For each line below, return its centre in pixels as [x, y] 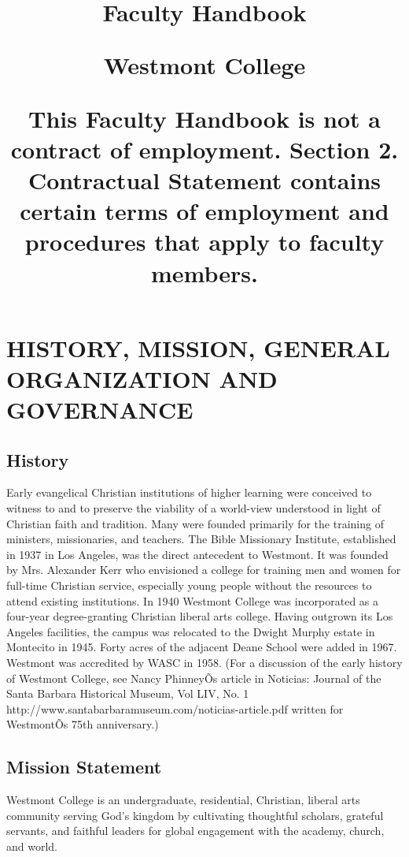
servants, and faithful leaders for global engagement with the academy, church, [195, 831]
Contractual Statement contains [204, 179]
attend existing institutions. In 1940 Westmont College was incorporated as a [193, 600]
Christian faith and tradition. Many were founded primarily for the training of [195, 523]
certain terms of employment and [204, 211]
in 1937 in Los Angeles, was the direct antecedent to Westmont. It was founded [197, 554]
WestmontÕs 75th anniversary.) [83, 724]
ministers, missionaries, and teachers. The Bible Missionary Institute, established [201, 539]
